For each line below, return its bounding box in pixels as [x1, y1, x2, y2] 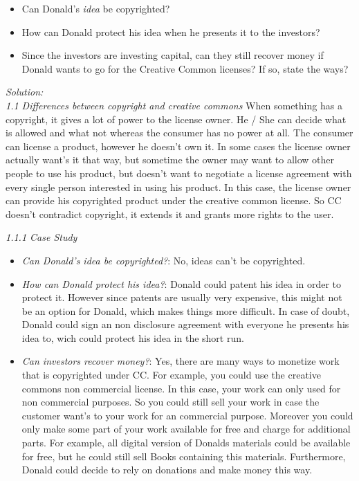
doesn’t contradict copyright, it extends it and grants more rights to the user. [6, 206, 334, 221]
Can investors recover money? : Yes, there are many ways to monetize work [21, 354, 340, 368]
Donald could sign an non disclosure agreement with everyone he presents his [21, 317, 349, 332]
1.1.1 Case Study [6, 230, 77, 244]
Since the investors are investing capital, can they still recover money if [21, 48, 324, 62]
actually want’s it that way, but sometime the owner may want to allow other [6, 152, 335, 167]
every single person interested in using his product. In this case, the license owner [6, 179, 351, 194]
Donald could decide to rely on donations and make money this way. [21, 462, 313, 477]
